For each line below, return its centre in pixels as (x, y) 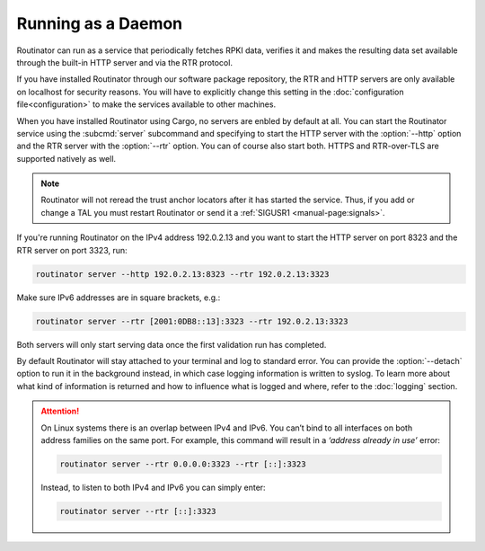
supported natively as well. (66, 158)
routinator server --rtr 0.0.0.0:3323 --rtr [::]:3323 (183, 464)
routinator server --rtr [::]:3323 (138, 511)
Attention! (60, 411)
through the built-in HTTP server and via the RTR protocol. (125, 62)
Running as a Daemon (100, 23)
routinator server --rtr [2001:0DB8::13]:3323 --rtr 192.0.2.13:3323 (192, 321)
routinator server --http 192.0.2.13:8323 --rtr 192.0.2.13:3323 (182, 274)
